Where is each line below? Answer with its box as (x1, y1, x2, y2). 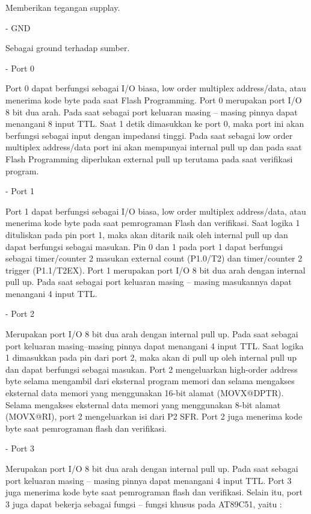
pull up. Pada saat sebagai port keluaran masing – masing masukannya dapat (5, 275, 292, 288)
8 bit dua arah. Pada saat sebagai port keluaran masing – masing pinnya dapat (5, 105, 298, 118)
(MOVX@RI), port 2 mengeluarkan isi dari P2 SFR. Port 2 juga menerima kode (5, 410, 303, 423)
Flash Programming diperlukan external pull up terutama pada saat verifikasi (5, 152, 293, 165)
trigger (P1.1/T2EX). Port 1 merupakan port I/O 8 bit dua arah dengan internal (5, 263, 306, 276)
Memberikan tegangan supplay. (5, 1, 120, 13)
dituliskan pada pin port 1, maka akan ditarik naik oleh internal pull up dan (5, 228, 288, 240)
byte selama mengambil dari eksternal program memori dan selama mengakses (5, 375, 295, 387)
